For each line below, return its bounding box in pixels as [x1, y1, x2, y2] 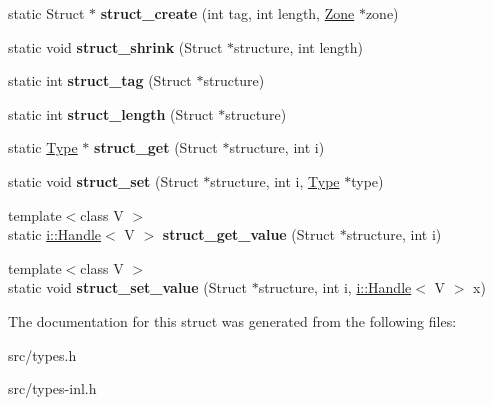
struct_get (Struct [94, 137, 218, 158]
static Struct [8, 3, 85, 23]
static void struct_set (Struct [8, 170, 199, 191]
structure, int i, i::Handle [258, 277, 412, 298]
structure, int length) [234, 36, 363, 57]
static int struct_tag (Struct [8, 70, 192, 91]
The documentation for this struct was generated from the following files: [8, 310, 457, 331]
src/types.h [8, 344, 77, 365]
